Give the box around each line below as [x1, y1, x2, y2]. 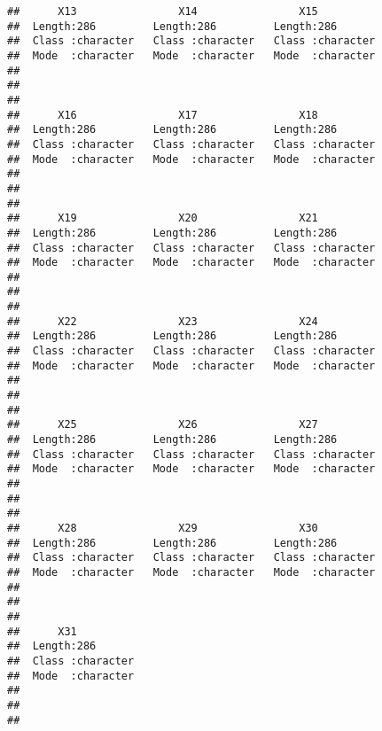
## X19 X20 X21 [7, 212, 318, 225]
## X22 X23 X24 [7, 315, 318, 328]
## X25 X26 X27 [7, 418, 318, 432]
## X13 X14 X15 [7, 5, 318, 18]
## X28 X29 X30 [7, 521, 318, 534]
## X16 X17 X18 [7, 108, 318, 121]
